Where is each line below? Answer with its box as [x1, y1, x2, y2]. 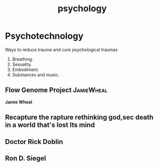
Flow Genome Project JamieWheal [5, 86, 108, 95]
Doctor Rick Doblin [5, 138, 64, 146]
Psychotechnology [5, 30, 84, 42]
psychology [57, 3, 107, 14]
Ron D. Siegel [5, 154, 46, 162]
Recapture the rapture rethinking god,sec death [5, 113, 154, 121]
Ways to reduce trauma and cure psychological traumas [5, 47, 118, 52]
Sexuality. [12, 61, 32, 67]
